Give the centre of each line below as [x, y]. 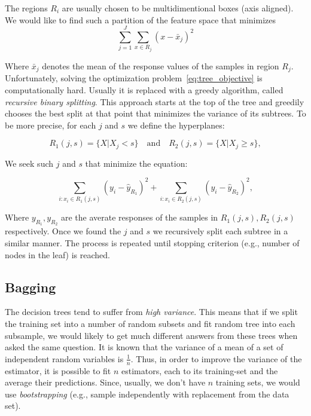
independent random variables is [64, 358]
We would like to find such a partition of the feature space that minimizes [140, 19]
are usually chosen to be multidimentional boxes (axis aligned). [178, 8]
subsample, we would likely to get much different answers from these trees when [151, 335]
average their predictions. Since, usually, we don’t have [105, 382]
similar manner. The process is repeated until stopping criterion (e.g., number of [152, 243]
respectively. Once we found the [63, 231]
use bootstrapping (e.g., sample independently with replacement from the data [147, 394]
